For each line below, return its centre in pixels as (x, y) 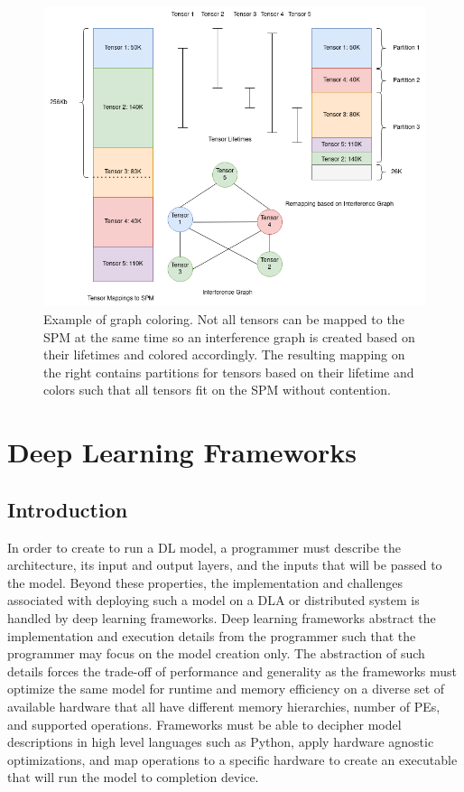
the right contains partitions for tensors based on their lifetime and (229, 372)
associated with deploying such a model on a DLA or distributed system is (213, 600)
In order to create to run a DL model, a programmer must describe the (204, 547)
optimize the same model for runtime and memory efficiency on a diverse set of (226, 689)
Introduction (68, 509)
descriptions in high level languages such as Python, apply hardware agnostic (221, 742)
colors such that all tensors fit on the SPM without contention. (217, 390)
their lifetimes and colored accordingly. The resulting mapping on (224, 354)
